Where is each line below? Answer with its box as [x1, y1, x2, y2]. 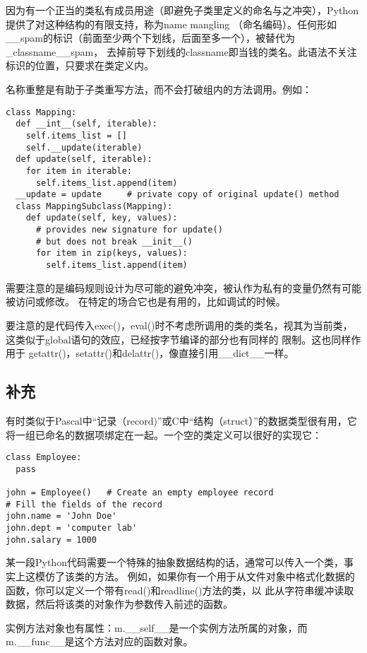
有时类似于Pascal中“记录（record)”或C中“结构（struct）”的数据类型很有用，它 [6, 413, 357, 428]
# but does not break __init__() [35, 236, 193, 247]
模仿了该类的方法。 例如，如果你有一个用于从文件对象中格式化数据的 [35, 568, 355, 583]
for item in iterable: [25, 165, 132, 176]
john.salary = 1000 [6, 534, 97, 545]
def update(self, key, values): [25, 213, 178, 223]
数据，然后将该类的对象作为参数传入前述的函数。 [6, 596, 233, 611]
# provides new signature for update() [35, 225, 223, 235]
